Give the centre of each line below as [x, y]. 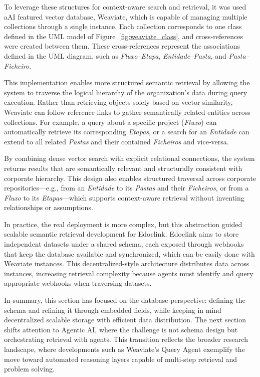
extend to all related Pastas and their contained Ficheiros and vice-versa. [116, 141]
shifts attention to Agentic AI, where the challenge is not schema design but [121, 329]
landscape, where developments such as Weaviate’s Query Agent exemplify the [124, 349]
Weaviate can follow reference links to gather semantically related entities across [127, 112]
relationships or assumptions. [49, 207]
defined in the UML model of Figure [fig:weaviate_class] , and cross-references [123, 36]
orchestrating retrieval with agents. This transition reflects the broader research [126, 339]
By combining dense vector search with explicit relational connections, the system [129, 158]
